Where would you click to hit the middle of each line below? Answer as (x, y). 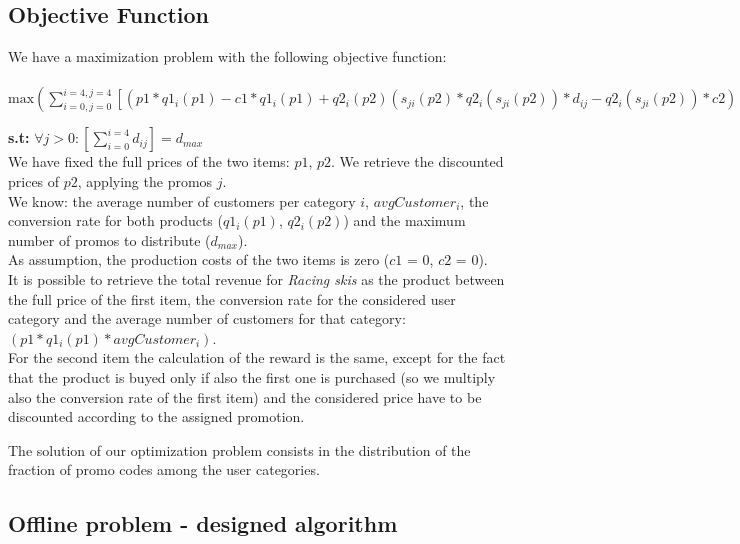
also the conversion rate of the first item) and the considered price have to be (245, 396)
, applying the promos (145, 180)
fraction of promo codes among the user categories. (164, 469)
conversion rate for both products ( (115, 220)
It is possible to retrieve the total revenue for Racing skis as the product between (256, 278)
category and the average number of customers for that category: (207, 318)
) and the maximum (404, 220)
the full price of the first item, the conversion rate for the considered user (232, 298)
